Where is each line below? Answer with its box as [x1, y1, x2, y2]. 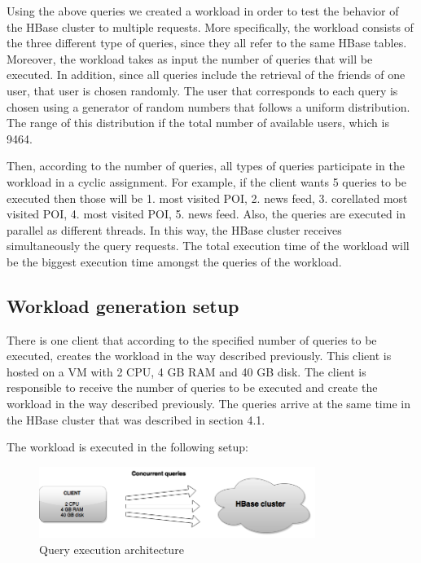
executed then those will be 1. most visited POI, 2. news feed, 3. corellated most [7, 189, 408, 206]
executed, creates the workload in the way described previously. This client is [7, 347, 392, 364]
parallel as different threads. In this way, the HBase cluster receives [7, 221, 342, 238]
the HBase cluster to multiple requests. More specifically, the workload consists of [7, 18, 414, 35]
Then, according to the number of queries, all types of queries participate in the [7, 157, 405, 174]
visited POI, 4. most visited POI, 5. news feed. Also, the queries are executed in [7, 205, 406, 222]
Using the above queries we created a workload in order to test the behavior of [7, 2, 399, 19]
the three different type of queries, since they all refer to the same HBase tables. [7, 34, 407, 51]
